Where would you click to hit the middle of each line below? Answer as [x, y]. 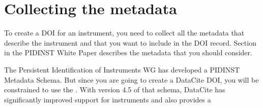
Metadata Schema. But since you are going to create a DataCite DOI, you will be [131, 79]
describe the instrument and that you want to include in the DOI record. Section [130, 42]
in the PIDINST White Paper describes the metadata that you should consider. [128, 52]
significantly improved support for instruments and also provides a [108, 99]
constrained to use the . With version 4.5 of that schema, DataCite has [115, 89]
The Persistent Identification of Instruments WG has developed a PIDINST [122, 69]
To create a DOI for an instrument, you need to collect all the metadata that [124, 33]
